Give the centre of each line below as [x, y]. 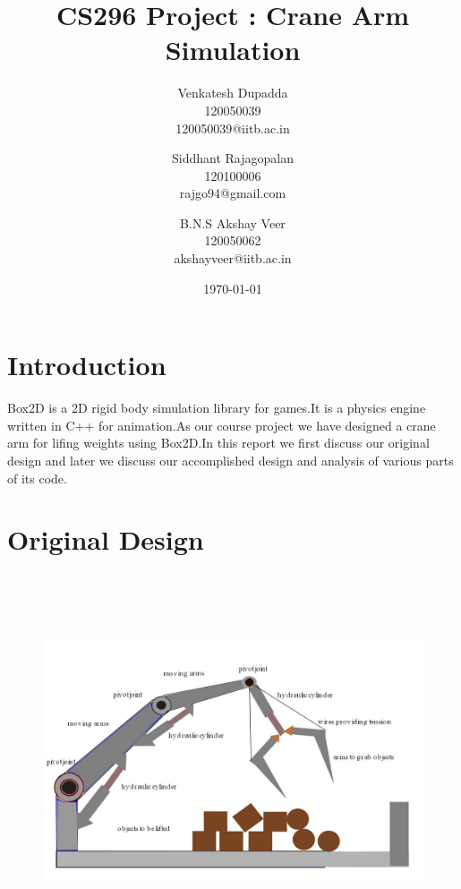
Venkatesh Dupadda [233, 93]
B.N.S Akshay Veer [233, 222]
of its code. [37, 478]
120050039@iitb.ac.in [233, 128]
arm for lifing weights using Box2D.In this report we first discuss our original [218, 443]
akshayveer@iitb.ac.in [233, 258]
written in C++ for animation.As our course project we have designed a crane [222, 425]
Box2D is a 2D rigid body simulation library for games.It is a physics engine [217, 408]
